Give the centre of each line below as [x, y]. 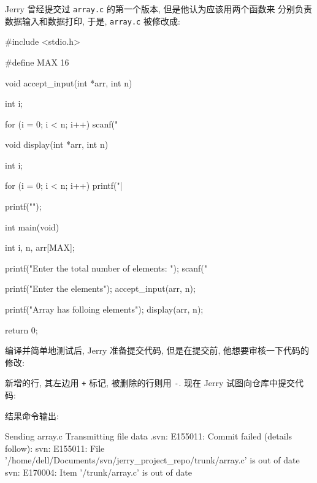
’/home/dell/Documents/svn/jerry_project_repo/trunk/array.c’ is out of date [152, 460]
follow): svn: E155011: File [55, 448]
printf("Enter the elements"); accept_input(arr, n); [100, 288]
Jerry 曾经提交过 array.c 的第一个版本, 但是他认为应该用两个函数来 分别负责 [159, 9]
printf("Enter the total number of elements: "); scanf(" [106, 268]
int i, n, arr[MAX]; [40, 247]
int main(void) [32, 226]
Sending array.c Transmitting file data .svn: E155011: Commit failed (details [149, 436]
